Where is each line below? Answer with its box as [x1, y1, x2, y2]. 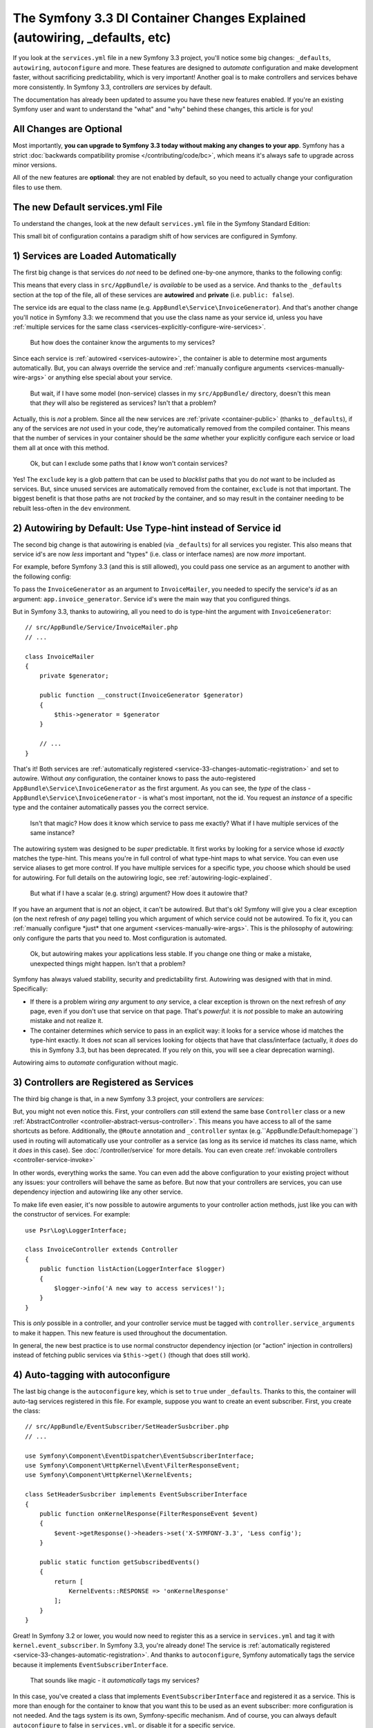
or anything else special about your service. [48, 373, 173, 382]
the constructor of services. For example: [12, 1210, 131, 1219]
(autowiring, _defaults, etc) [12, 30, 171, 45]
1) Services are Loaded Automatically [12, 250, 177, 262]
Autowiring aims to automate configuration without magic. [12, 1058, 179, 1067]
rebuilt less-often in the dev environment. [12, 504, 131, 512]
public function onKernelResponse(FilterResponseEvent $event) [39, 1510, 258, 1517]
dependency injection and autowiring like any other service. [12, 1187, 183, 1196]
